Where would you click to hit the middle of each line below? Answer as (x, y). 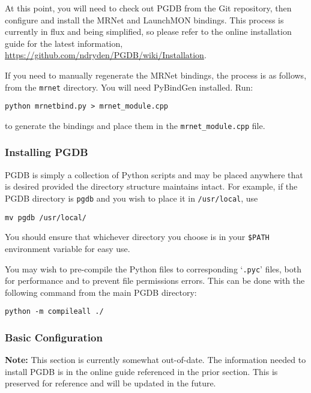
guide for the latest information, (64, 43)
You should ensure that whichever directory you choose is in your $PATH (137, 237)
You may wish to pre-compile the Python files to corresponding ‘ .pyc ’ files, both (153, 268)
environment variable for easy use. (68, 248)
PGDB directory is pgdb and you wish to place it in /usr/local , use (131, 198)
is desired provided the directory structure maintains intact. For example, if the (151, 186)
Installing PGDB (47, 152)
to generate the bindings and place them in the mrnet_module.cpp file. (135, 125)
